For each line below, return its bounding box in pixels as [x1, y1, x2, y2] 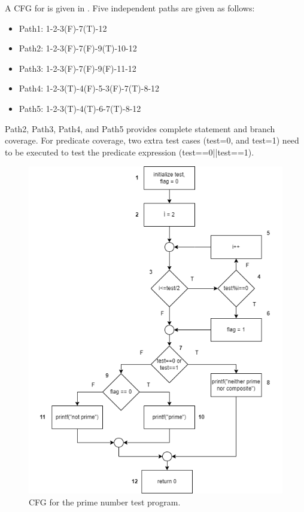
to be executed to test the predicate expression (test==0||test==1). [5, 145, 254, 158]
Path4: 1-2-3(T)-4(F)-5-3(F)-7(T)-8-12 [19, 82, 160, 95]
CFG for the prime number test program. [29, 496, 181, 508]
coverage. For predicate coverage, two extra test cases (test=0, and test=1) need [5, 134, 299, 147]
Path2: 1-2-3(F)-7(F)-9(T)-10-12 [19, 42, 137, 54]
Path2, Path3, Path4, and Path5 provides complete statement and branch [5, 122, 275, 135]
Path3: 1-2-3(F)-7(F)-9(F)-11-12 [19, 62, 136, 74]
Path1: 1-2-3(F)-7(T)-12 [19, 22, 107, 34]
